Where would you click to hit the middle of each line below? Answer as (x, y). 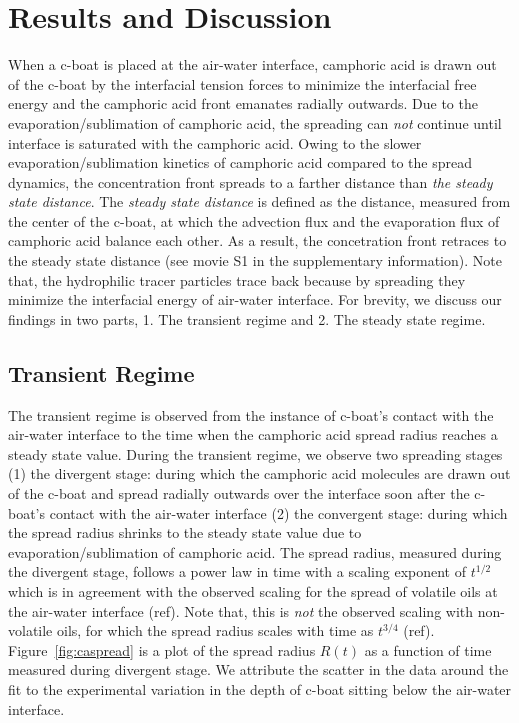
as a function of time (428, 649)
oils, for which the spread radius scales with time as (215, 630)
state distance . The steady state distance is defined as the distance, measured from (259, 201)
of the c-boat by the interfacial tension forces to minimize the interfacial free (242, 83)
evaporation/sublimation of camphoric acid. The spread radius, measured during (255, 551)
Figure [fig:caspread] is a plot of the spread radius (162, 649)
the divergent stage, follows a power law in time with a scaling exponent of (237, 571)
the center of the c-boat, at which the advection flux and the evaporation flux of (254, 220)
